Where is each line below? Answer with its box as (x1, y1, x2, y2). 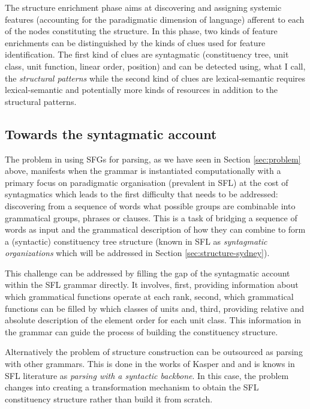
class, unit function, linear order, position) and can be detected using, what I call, (5, 59, 306, 72)
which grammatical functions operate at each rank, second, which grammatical (5, 290, 294, 303)
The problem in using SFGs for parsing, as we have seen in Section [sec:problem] (5, 152, 301, 165)
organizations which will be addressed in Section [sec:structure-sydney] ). (5, 246, 270, 259)
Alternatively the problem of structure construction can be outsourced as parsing (5, 345, 303, 358)
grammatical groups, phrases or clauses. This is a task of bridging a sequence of (5, 211, 297, 224)
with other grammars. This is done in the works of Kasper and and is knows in (5, 357, 295, 370)
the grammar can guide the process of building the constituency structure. (5, 325, 278, 338)
